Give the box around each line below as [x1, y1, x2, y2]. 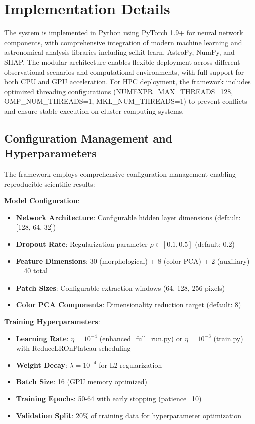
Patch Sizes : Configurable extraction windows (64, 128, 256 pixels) [16, 282, 225, 293]
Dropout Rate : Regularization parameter [16, 239, 148, 249]
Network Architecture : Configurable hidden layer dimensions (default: [16, 212, 241, 222]
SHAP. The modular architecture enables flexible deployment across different [4, 56, 240, 67]
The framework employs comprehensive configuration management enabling [4, 169, 236, 179]
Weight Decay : [16, 359, 67, 370]
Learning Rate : [16, 333, 69, 343]
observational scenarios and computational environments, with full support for [4, 66, 244, 77]
